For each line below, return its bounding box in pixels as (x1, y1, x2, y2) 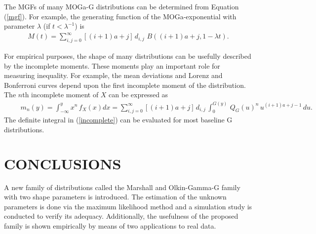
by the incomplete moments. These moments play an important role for (4, 60, 220, 71)
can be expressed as (109, 89, 168, 100)
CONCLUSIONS (4, 153, 121, 173)
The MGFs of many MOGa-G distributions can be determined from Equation (4, 1, 239, 11)
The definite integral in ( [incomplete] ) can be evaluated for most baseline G (4, 115, 233, 125)
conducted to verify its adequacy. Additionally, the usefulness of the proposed (4, 211, 238, 221)
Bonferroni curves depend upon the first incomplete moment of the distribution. (4, 79, 246, 90)
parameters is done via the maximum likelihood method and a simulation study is (4, 201, 252, 211)
